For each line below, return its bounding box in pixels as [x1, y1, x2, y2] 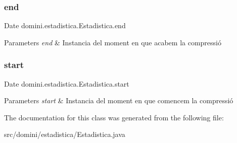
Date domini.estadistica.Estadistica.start [4, 78, 129, 89]
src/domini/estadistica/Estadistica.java [4, 129, 125, 139]
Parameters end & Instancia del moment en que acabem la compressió [4, 37, 221, 47]
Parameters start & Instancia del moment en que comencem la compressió [4, 95, 233, 106]
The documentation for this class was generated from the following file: [4, 112, 224, 122]
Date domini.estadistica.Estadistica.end [4, 20, 126, 31]
